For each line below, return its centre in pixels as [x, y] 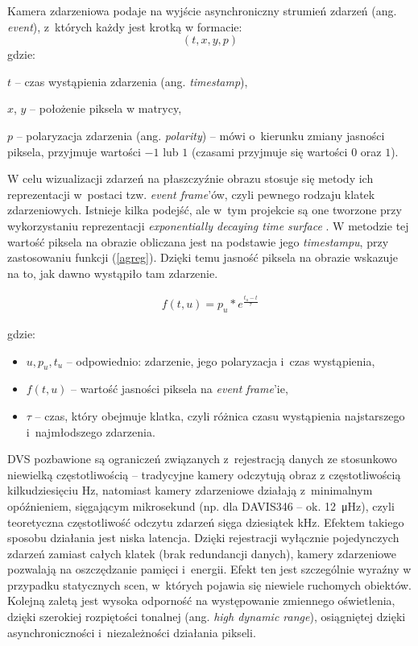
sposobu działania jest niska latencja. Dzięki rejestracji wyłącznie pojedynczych [203, 538]
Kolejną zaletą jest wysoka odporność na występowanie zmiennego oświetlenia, [201, 600]
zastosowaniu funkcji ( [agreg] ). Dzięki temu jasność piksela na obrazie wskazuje [203, 257]
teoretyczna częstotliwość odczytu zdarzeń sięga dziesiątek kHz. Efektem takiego [206, 522]
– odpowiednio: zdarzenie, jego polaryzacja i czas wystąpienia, [221, 360]
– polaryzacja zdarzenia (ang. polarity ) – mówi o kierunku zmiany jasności [201, 135]
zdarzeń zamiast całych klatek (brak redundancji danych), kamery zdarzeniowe [202, 553]
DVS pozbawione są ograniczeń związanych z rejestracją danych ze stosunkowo [202, 459]
